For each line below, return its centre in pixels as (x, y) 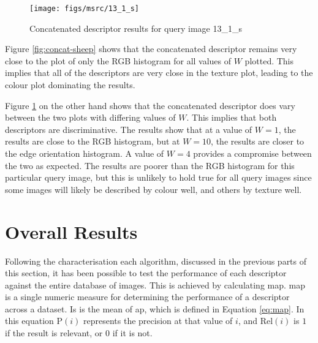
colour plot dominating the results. (70, 85)
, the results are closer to (258, 141)
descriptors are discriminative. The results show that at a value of (129, 129)
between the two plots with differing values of (90, 117)
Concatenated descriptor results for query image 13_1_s (136, 28)
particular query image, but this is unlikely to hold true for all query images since (158, 177)
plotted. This (269, 60)
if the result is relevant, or (54, 333)
